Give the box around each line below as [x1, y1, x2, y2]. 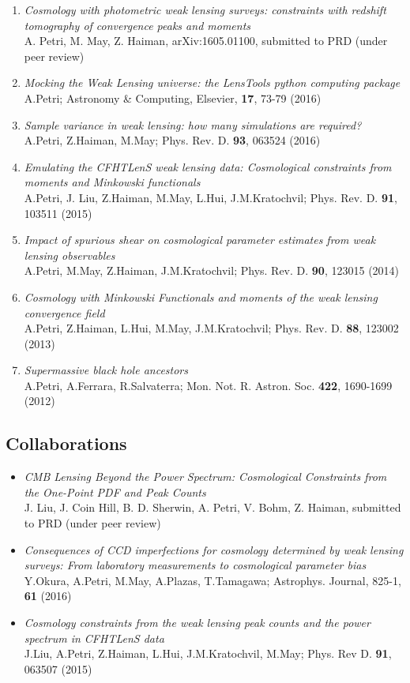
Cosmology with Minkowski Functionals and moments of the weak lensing [24, 288, 378, 305]
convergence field [24, 304, 105, 321]
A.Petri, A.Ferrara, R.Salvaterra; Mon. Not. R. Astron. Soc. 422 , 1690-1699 [24, 377, 393, 393]
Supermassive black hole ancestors [24, 362, 188, 378]
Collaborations [6, 431, 127, 456]
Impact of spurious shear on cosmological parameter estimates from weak [24, 231, 376, 248]
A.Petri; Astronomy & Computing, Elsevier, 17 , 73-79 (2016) [24, 89, 322, 106]
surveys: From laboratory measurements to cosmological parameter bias [24, 557, 367, 573]
